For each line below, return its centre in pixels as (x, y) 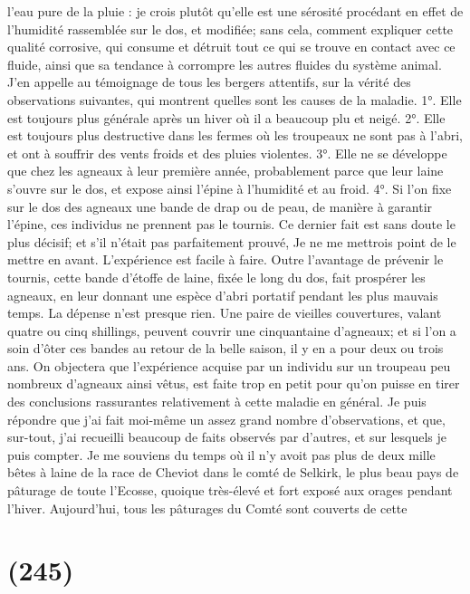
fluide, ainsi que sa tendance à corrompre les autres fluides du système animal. (225, 64)
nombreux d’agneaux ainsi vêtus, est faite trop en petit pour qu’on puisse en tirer (234, 383)
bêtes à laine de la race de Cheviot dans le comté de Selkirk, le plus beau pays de (233, 472)
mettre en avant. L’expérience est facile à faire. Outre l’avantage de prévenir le (225, 259)
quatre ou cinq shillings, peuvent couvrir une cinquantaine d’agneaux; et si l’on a (232, 330)
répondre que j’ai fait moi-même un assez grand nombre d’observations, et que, (226, 419)
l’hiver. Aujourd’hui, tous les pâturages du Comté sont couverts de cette (207, 508)
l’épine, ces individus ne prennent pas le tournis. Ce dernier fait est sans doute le (231, 224)
